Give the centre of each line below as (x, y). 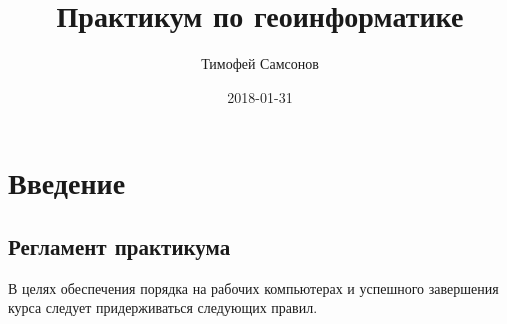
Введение (67, 182)
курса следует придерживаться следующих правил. (163, 307)
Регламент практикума (119, 245)
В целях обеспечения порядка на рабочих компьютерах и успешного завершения (253, 287)
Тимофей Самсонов (260, 63)
